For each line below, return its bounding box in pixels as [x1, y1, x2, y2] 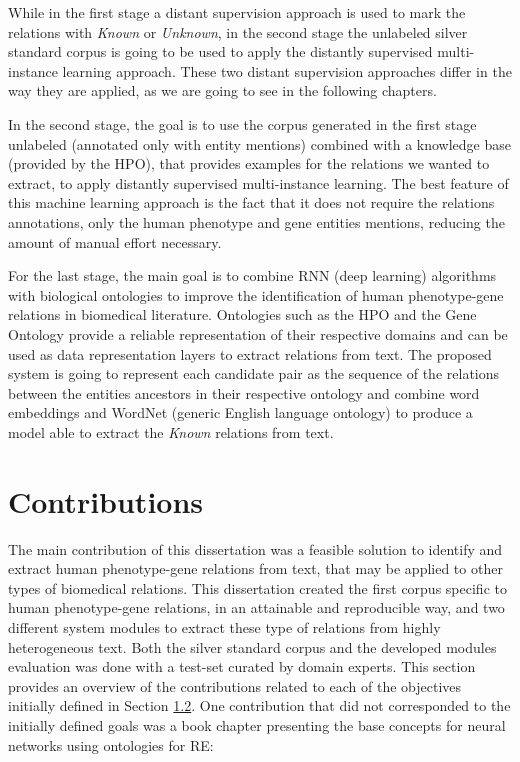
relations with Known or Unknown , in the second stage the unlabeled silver [8, 21, 468, 42]
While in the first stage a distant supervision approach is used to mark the [8, 2, 466, 22]
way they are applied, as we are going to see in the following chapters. [8, 80, 437, 101]
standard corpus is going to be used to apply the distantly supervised [8, 41, 433, 62]
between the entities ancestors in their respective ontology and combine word [8, 382, 480, 403]
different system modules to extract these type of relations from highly [8, 616, 441, 637]
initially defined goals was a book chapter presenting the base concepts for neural [8, 714, 506, 735]
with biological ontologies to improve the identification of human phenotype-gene [8, 284, 504, 305]
